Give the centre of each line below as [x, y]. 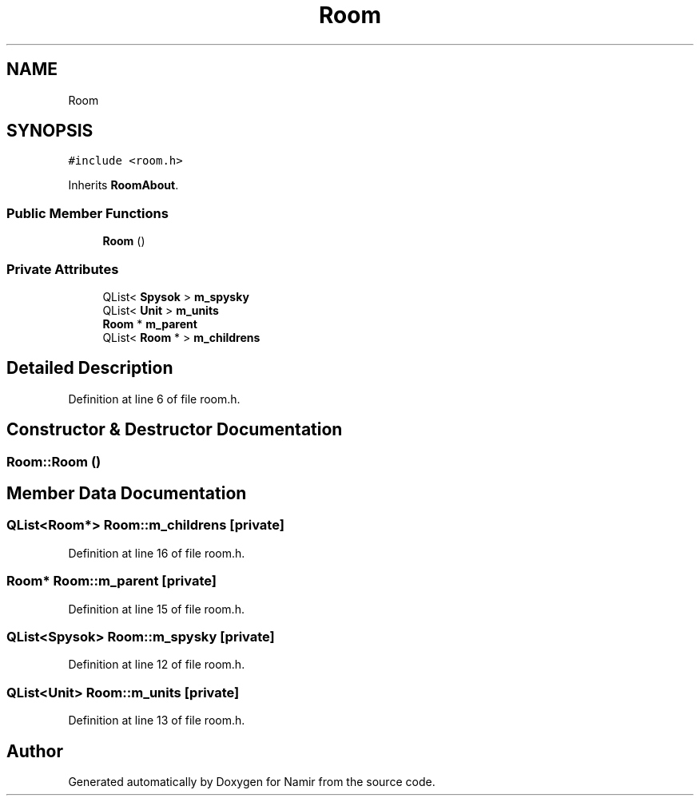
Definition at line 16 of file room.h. [157, 553]
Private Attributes [63, 269]
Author [35, 751]
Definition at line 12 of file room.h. [157, 665]
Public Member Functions [87, 213]
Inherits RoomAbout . [123, 185]
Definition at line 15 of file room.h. [156, 609]
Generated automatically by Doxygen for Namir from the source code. [252, 781]
